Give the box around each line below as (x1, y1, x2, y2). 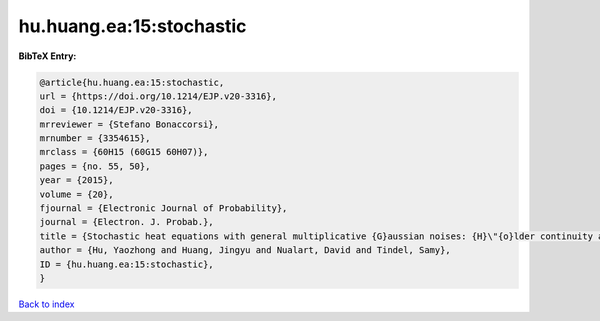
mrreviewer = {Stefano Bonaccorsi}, (39, 118, 220, 130)
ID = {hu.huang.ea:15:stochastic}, (39, 258, 214, 270)
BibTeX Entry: (18, 50, 77, 62)
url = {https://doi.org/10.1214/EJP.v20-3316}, (39, 90, 277, 102)
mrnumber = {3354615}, (39, 133, 151, 144)
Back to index (18, 298, 75, 310)
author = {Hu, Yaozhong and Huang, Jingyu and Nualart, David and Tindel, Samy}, (39, 245, 452, 256)
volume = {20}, (39, 188, 114, 200)
